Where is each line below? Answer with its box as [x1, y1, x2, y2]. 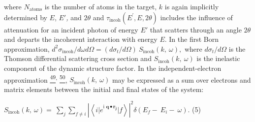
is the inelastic [196, 53, 240, 63]
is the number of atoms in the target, [44, 1, 157, 11]
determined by [4, 12, 47, 22]
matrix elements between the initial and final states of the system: [4, 84, 204, 94]
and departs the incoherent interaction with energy [4, 34, 158, 44]
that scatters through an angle [150, 24, 242, 34]
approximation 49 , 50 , [4, 73, 67, 85]
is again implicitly [164, 1, 219, 11]
